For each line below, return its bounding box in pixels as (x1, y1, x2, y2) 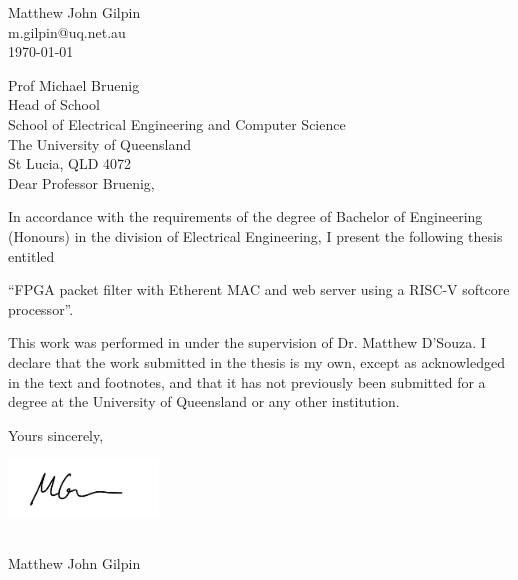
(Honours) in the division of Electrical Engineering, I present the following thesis (8, 225, 503, 246)
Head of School (8, 94, 100, 115)
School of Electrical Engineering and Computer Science (8, 113, 346, 134)
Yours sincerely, (8, 424, 104, 445)
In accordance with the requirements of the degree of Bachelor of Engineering (8, 206, 483, 227)
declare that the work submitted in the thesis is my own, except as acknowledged (8, 351, 506, 372)
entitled (8, 245, 55, 266)
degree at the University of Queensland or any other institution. (8, 391, 400, 412)
